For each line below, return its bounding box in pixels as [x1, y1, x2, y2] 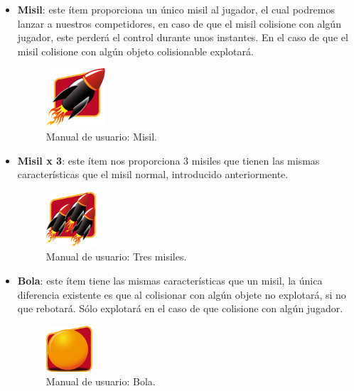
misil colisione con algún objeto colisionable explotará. [17, 43, 254, 58]
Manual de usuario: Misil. [45, 128, 157, 143]
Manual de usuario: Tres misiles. [45, 249, 187, 264]
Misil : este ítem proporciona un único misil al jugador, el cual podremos [17, 2, 335, 16]
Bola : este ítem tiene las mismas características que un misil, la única [17, 272, 323, 287]
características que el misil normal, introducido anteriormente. [17, 167, 289, 182]
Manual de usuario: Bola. [45, 374, 156, 389]
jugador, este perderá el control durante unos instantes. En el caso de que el [17, 30, 348, 45]
